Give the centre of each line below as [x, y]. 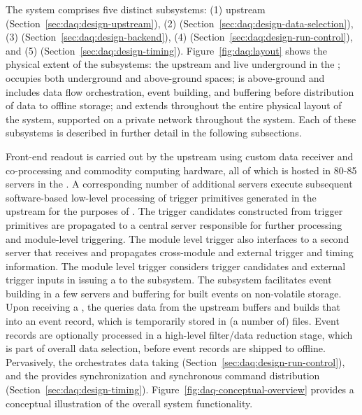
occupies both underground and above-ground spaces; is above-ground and [165, 77]
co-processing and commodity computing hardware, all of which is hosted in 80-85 [181, 170]
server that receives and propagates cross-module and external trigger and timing [180, 252]
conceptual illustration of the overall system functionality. [129, 403]
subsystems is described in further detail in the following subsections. [154, 133]
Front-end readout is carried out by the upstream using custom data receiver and [180, 156]
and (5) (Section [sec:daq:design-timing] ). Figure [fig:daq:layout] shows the [166, 50]
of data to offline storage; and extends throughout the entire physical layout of [174, 105]
